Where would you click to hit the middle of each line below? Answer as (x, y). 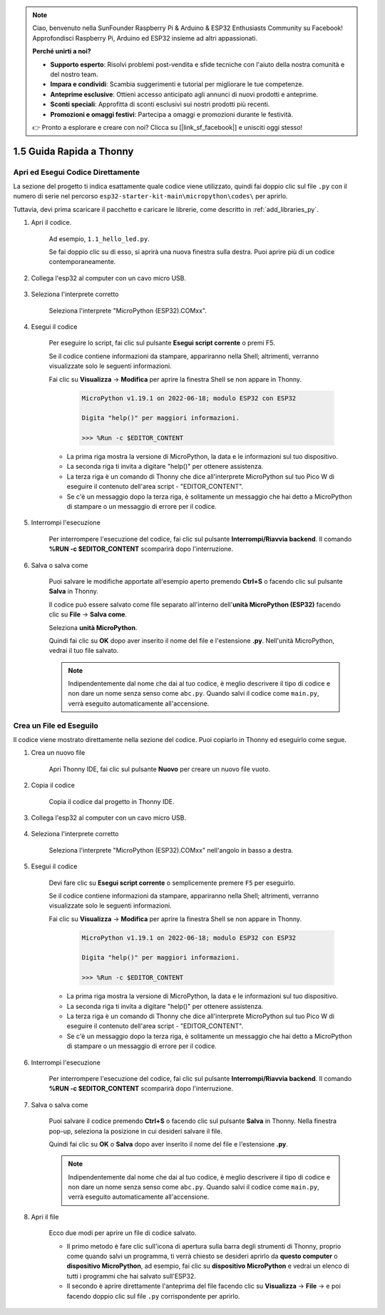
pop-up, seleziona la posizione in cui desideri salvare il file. (135, 1131)
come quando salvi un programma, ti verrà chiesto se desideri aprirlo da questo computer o (202, 1256)
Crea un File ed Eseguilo (56, 726)
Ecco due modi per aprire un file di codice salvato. (123, 1233)
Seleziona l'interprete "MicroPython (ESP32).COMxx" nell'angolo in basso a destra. (171, 850)
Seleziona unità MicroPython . (93, 627)
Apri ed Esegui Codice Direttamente (77, 172)
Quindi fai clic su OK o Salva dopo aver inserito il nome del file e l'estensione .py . (169, 1144)
